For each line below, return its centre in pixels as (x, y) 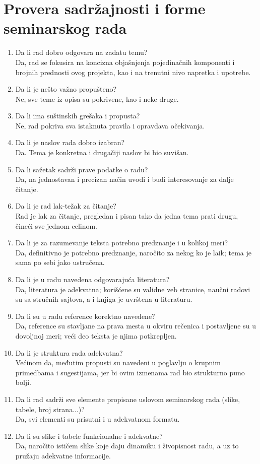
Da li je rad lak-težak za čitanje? (66, 206)
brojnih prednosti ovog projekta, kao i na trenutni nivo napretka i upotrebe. (133, 72)
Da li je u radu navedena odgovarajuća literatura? (92, 279)
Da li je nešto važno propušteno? (66, 89)
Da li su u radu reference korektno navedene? (85, 316)
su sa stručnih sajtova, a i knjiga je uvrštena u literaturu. (104, 299)
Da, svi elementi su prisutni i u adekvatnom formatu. (97, 419)
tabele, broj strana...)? (50, 409)
